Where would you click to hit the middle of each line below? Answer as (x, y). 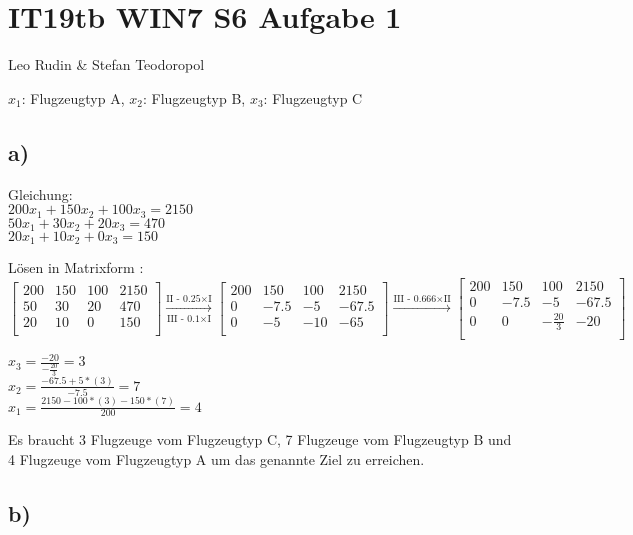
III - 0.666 (415, 298)
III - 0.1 (183, 318)
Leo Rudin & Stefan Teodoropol (106, 64)
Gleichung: (40, 193)
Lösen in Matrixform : (76, 267)
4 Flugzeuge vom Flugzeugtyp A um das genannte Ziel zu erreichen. (216, 459)
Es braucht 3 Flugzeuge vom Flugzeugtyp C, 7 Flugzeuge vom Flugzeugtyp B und (260, 439)
